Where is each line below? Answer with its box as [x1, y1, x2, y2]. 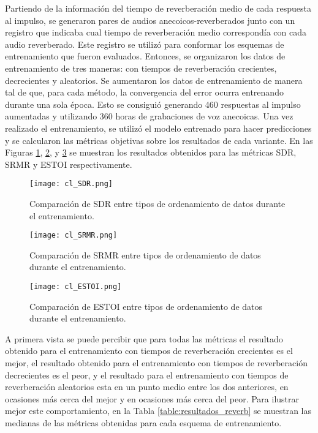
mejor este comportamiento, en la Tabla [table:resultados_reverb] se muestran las [5, 404, 312, 417]
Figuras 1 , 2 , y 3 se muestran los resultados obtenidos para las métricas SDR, [5, 146, 297, 159]
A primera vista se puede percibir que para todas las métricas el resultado [5, 332, 283, 345]
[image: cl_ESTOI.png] [29, 282, 122, 291]
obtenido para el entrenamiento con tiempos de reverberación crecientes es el [5, 344, 293, 357]
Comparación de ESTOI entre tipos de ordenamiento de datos [29, 299, 263, 312]
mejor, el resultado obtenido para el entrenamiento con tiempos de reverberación [5, 356, 308, 369]
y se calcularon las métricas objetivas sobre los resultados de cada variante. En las [5, 134, 313, 146]
